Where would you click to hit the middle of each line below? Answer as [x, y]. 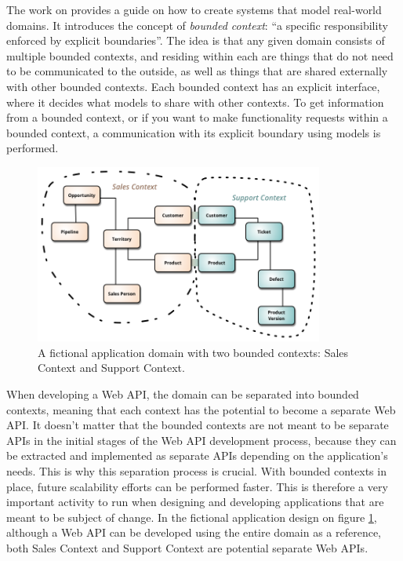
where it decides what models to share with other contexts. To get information [195, 102]
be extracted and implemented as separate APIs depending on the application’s [197, 455]
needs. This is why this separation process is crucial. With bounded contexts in [196, 470]
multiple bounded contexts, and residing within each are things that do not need [200, 55]
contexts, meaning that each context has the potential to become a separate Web [201, 409]
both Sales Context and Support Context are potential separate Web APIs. [187, 547]
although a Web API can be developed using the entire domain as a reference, [194, 532]
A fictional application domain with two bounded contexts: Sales [193, 352]
